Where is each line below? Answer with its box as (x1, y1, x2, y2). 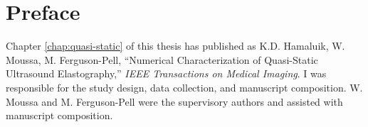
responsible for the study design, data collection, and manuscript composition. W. (6, 79, 363, 94)
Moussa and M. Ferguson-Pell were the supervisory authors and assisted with (6, 94, 343, 109)
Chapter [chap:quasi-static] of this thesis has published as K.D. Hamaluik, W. (6, 38, 345, 53)
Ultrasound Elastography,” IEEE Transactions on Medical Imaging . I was (6, 66, 327, 81)
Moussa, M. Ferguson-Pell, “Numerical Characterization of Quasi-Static (6, 52, 318, 67)
